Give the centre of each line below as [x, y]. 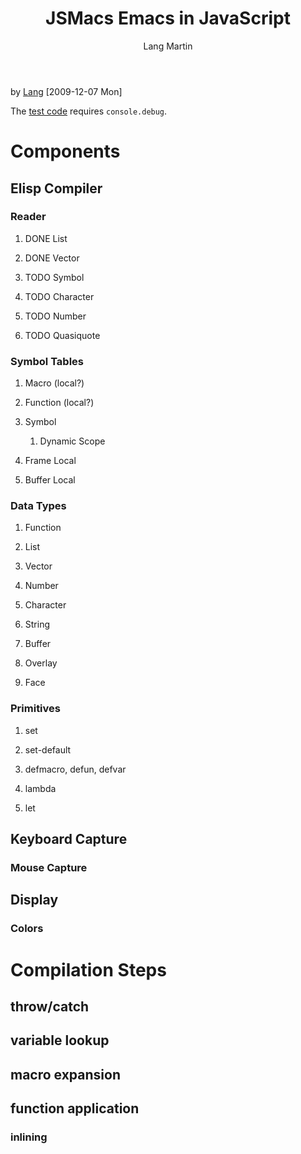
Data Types [38, 506]
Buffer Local [50, 480]
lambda [40, 788]
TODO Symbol [54, 277]
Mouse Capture [49, 868]
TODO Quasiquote [62, 335]
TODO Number [55, 316]
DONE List [46, 238]
